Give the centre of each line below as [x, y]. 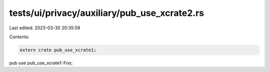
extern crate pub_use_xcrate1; [58, 50]
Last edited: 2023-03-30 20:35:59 [45, 28]
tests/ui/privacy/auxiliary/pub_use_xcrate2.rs [107, 13]
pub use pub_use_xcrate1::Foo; [41, 63]
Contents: [19, 37]
